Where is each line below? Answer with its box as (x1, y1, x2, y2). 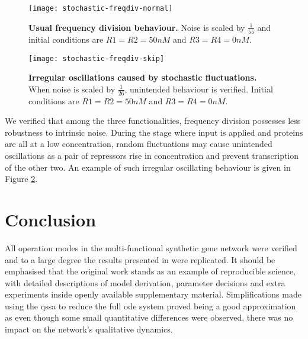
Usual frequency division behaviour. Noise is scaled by (28, 21, 245, 33)
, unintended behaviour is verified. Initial (124, 82, 273, 95)
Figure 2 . (5, 172, 38, 185)
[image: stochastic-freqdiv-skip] (28, 54, 165, 63)
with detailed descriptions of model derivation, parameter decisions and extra (5, 276, 285, 289)
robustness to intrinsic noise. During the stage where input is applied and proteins (5, 126, 303, 138)
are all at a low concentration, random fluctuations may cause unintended (5, 137, 272, 150)
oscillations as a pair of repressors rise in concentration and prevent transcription (5, 149, 299, 162)
